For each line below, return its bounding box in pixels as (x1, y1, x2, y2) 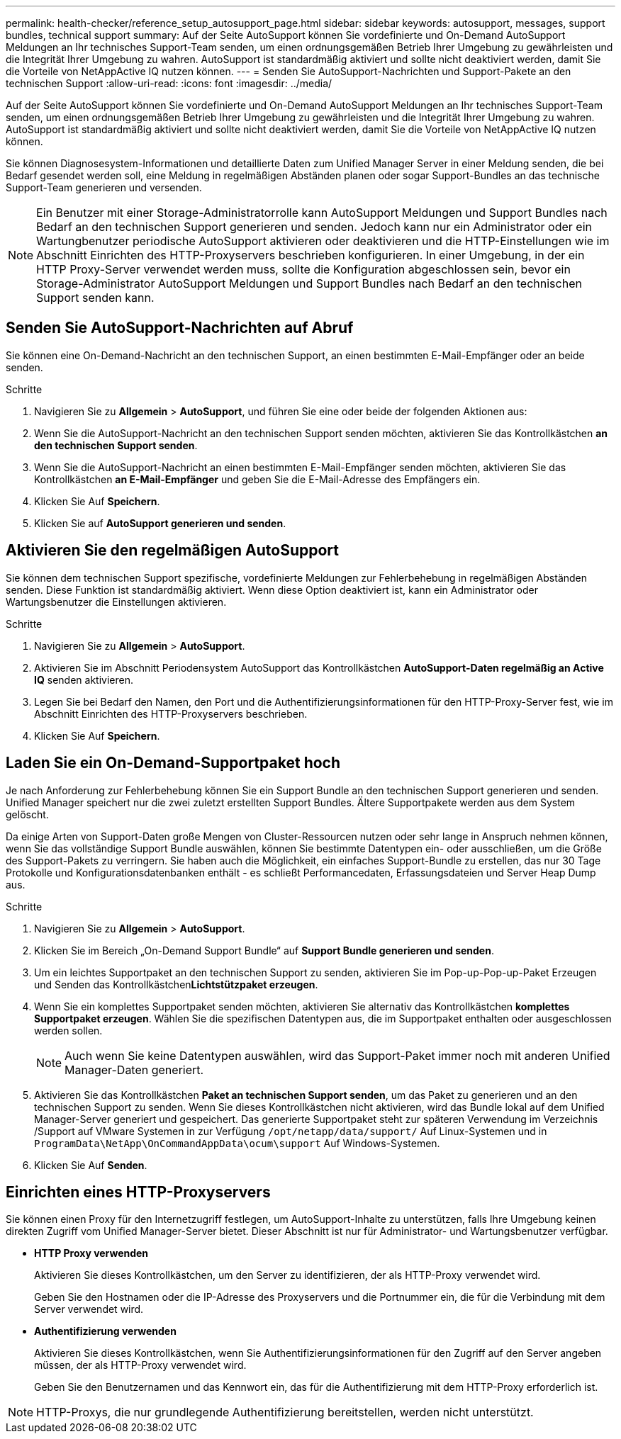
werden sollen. (34, 1024, 103, 1037)
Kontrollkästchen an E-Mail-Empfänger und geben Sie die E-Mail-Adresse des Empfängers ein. (34, 473, 481, 485)
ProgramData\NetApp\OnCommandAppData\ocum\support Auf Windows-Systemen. (34, 1136, 440, 1149)
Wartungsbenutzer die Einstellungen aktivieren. (6, 595, 227, 608)
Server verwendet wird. (34, 1303, 144, 1316)
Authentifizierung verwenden (34, 1325, 177, 1338)
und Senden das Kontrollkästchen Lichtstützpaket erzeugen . (34, 978, 318, 991)
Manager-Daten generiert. (65, 1062, 204, 1077)
